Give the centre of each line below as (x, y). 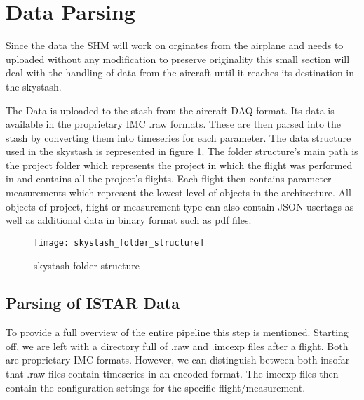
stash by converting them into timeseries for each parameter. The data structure (178, 137)
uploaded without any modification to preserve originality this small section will (178, 59)
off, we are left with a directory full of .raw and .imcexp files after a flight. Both (177, 346)
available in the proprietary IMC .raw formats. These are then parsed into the (174, 124)
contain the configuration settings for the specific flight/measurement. (156, 387)
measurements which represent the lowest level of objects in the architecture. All (178, 193)
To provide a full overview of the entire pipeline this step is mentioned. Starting (177, 332)
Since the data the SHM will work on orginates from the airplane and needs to (175, 45)
